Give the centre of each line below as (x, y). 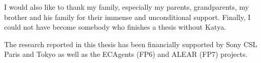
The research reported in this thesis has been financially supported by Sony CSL (131, 44)
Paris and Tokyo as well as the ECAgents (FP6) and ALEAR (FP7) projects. (126, 54)
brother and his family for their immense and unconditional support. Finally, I (127, 17)
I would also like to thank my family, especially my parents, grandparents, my (127, 7)
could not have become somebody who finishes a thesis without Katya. (115, 27)
